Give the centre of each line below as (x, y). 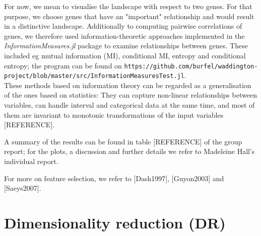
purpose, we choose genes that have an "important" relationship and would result (129, 16)
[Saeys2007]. (23, 188)
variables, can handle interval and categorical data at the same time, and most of (129, 105)
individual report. (31, 161)
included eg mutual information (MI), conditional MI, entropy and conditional (125, 55)
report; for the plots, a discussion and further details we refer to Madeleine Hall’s (129, 151)
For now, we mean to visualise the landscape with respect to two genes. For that (128, 6)
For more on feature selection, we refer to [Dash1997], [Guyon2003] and (114, 178)
